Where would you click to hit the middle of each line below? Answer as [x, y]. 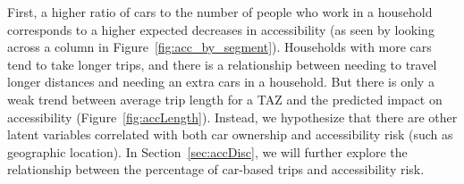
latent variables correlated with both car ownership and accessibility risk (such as [230, 134]
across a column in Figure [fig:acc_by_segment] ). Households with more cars [219, 47]
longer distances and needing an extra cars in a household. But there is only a [221, 82]
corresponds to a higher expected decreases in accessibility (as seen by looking [221, 29]
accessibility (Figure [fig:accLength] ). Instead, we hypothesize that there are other [232, 117]
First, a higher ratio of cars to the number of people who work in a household [220, 12]
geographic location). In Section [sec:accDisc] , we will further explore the [207, 151]
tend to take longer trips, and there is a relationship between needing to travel [222, 64]
